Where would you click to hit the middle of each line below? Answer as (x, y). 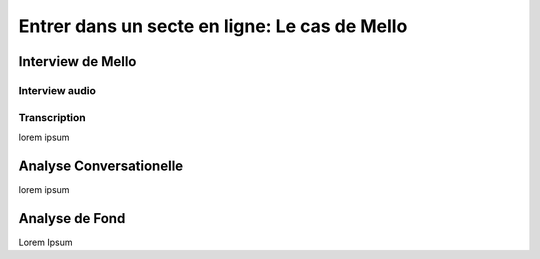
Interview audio (57, 90)
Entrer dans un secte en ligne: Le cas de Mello (213, 26)
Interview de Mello (77, 61)
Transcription (52, 117)
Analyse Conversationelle (101, 165)
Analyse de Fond (72, 218)
